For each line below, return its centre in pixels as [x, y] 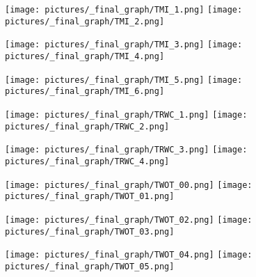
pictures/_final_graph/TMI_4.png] [85, 56]
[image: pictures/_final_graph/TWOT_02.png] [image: [129, 220]
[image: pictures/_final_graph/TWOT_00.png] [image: [129, 185]
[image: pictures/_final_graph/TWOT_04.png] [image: [129, 255]
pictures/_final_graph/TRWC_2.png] [87, 126]
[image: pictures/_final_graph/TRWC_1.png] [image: [126, 114]
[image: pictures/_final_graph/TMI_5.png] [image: [124, 80]
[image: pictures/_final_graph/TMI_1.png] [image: [124, 10]
